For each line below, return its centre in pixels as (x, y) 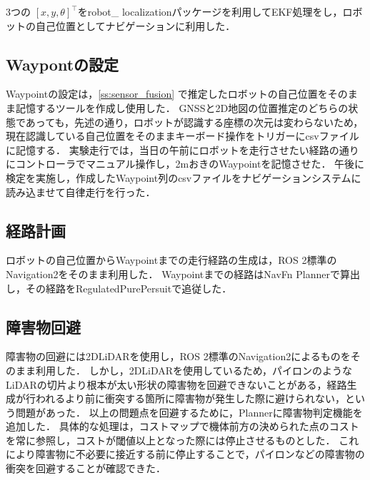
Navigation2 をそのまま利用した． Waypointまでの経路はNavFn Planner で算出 (183, 274)
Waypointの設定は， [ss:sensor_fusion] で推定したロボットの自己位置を (167, 94)
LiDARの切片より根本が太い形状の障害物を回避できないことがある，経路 (176, 384)
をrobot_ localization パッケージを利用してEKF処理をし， (210, 11)
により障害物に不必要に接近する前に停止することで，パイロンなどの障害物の (185, 454)
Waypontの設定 (62, 64)
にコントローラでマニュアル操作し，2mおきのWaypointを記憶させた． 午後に (185, 164)
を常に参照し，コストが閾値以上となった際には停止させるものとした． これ (182, 440)
